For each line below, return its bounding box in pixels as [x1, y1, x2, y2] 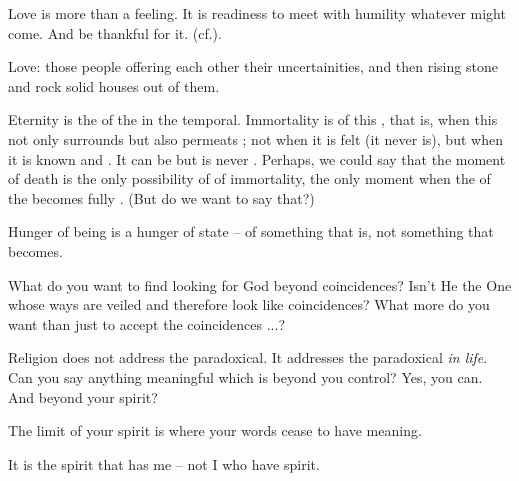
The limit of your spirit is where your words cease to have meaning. [8, 420, 422, 441]
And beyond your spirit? [8, 386, 158, 407]
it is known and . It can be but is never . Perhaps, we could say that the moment [8, 148, 506, 169]
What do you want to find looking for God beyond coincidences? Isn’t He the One [8, 274, 512, 295]
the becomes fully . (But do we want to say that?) [8, 187, 315, 208]
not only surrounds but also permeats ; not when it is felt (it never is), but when [8, 128, 503, 149]
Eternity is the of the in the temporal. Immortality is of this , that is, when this [8, 109, 498, 130]
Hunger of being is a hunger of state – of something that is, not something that [8, 221, 494, 242]
